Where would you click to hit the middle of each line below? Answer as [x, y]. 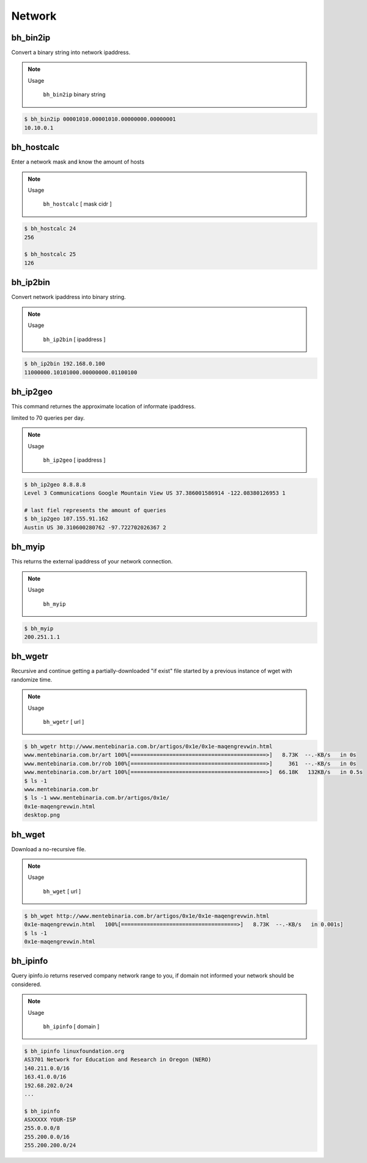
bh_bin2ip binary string [74, 94]
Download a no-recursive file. [49, 849]
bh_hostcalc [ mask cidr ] [78, 204]
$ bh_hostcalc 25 [50, 254]
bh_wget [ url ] [62, 891]
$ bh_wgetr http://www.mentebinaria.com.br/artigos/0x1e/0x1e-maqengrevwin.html [148, 746]
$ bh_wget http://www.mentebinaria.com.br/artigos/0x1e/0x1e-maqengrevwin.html [147, 916]
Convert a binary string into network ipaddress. [71, 53]
